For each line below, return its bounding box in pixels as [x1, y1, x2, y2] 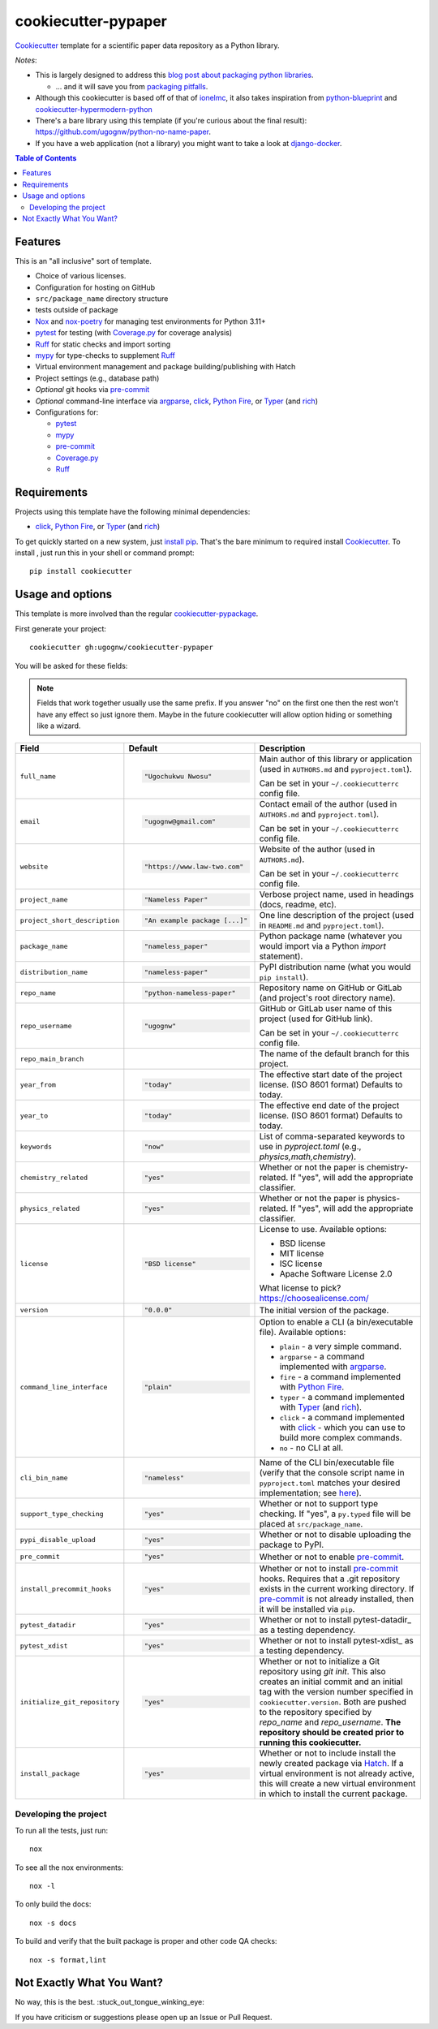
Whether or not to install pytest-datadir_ [259, 1614, 412, 1626]
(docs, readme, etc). [259, 899, 337, 911]
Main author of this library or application [259, 753, 413, 765]
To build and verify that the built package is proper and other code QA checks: [15, 1936, 277, 1946]
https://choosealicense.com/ [259, 1293, 369, 1304]
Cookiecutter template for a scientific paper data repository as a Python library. [15, 41, 280, 50]
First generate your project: [15, 623, 107, 633]
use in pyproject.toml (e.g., [259, 1141, 362, 1152]
